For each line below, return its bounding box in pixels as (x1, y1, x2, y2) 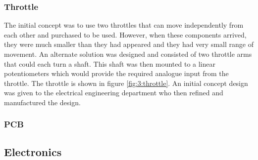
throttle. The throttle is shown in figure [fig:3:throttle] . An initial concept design (4, 78, 248, 88)
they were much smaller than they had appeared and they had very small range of (4, 39, 254, 49)
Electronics (4, 144, 62, 159)
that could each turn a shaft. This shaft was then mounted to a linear (4, 58, 215, 69)
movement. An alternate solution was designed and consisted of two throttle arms (4, 49, 252, 59)
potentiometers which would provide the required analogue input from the (4, 68, 229, 79)
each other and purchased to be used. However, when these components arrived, (4, 29, 247, 40)
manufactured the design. (4, 97, 81, 107)
